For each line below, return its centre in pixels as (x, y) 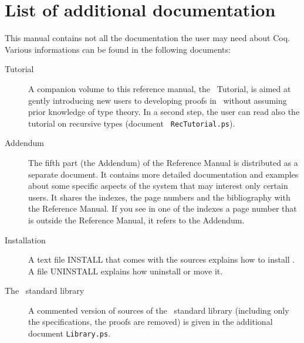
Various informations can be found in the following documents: (118, 49)
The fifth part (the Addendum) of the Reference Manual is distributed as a (163, 162)
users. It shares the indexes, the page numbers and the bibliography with (159, 197)
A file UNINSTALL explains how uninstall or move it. (126, 271)
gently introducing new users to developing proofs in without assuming (158, 100)
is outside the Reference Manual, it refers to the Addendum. (136, 220)
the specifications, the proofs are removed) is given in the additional (151, 322)
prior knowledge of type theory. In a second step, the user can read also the (164, 112)
